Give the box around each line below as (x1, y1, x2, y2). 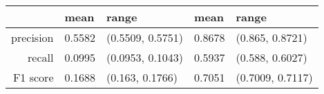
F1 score (12, 69, 54, 85)
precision (11, 30, 54, 45)
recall (28, 49, 54, 65)
